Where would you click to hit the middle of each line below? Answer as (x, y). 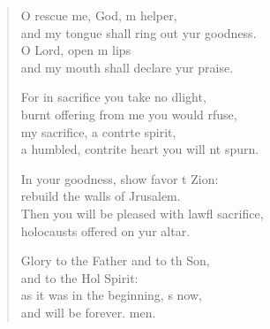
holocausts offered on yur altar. (105, 230)
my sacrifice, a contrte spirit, (98, 131)
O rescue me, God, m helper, (99, 15)
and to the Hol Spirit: (79, 277)
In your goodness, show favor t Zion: (120, 178)
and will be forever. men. (88, 312)
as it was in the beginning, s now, (111, 295)
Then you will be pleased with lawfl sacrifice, (142, 213)
